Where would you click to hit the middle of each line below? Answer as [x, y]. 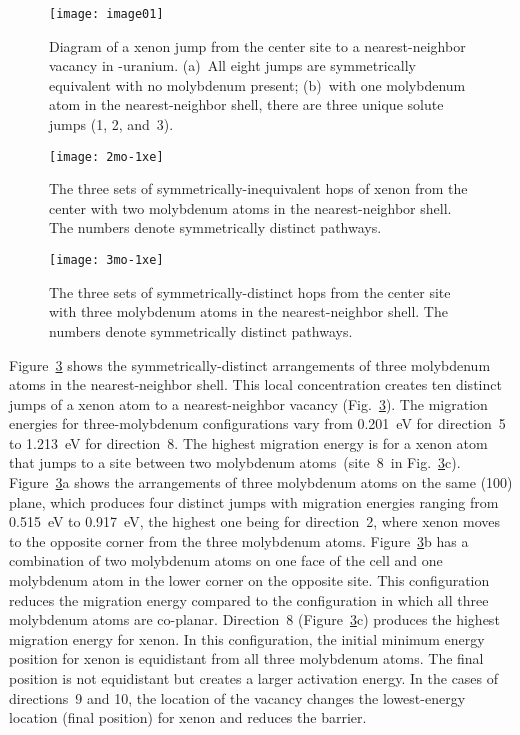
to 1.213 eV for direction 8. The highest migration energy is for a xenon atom [248, 442]
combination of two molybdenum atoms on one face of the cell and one [226, 560]
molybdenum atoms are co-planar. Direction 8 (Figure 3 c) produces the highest [254, 619]
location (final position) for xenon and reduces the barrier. [188, 717]
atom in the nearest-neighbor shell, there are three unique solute [246, 104]
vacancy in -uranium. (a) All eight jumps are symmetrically [232, 65]
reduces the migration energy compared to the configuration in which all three [249, 599]
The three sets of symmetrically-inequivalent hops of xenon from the [258, 188]
